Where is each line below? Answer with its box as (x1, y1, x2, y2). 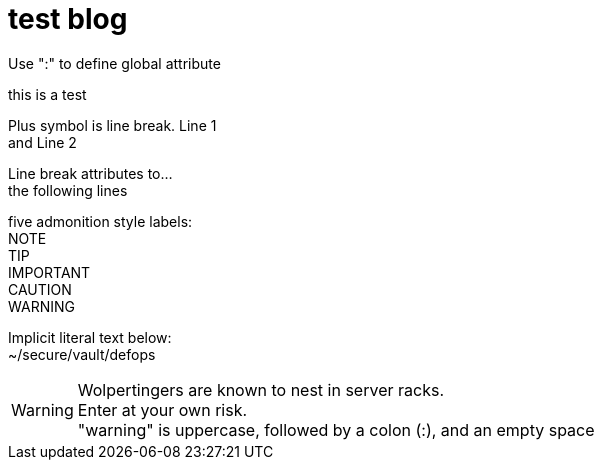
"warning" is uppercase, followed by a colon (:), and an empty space (77, 419, 595, 440)
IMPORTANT (8, 263, 91, 281)
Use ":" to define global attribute (8, 54, 221, 72)
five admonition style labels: (8, 212, 193, 230)
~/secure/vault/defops (8, 345, 156, 363)
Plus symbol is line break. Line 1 (8, 116, 217, 134)
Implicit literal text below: (8, 328, 172, 346)
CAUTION (8, 280, 72, 298)
